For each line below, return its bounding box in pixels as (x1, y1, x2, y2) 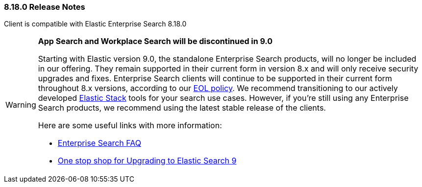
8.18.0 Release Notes (4, 2, 85, 12)
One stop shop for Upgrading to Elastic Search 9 (57, 156, 237, 166)
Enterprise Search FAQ (57, 138, 141, 148)
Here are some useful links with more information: (38, 120, 222, 131)
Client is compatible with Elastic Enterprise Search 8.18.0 (4, 20, 187, 28)
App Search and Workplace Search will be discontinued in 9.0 (38, 36, 273, 47)
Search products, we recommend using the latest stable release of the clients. (38, 103, 326, 113)
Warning (5, 100, 36, 110)
